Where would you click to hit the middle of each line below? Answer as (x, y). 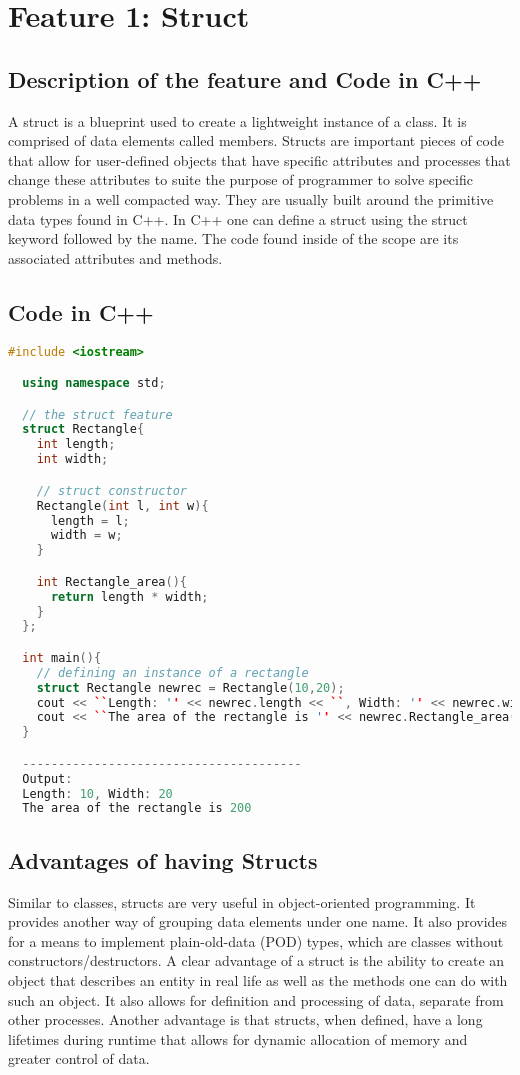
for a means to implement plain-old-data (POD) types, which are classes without (256, 940)
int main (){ (62, 657)
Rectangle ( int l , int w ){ (122, 505)
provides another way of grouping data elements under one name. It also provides (258, 921)
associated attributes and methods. (115, 257)
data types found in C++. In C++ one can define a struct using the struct (238, 218)
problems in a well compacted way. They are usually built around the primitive (251, 198)
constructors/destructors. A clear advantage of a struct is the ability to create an (256, 960)
